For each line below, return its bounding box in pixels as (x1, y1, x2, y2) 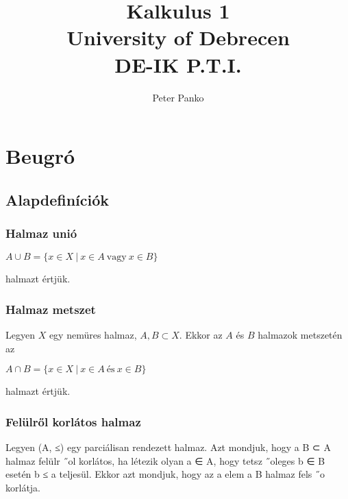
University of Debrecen (66, 23, 290, 51)
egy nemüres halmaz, (49, 328, 137, 342)
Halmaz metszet (5, 300, 96, 317)
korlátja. (5, 480, 41, 494)
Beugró (5, 142, 75, 170)
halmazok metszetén (258, 328, 343, 342)
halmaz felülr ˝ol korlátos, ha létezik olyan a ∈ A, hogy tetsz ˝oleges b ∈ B (5, 453, 325, 467)
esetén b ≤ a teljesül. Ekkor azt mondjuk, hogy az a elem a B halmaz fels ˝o (5, 467, 325, 481)
